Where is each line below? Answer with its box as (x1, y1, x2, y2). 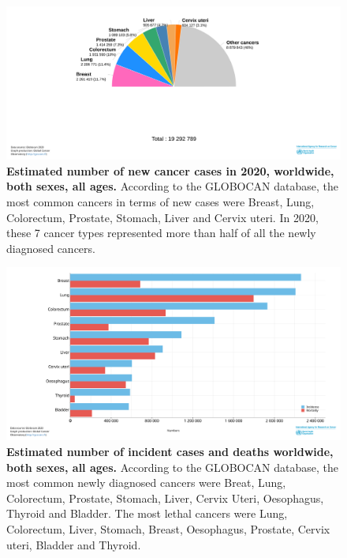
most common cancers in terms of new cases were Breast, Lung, (6, 193, 315, 209)
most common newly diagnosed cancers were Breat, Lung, (6, 474, 286, 491)
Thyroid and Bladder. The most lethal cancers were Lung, (6, 505, 288, 522)
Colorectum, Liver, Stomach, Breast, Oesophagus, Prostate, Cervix (6, 520, 330, 537)
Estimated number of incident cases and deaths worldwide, (6, 443, 334, 459)
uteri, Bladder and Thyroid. (6, 536, 141, 552)
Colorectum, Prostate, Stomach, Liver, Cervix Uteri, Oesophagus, (6, 489, 324, 506)
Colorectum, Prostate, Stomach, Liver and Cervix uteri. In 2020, (6, 209, 319, 225)
